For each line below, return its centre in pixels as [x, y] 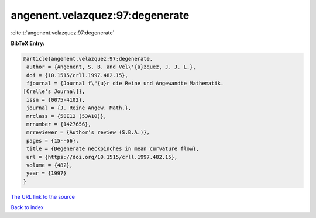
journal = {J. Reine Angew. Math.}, [79, 108]
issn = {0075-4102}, [56, 100]
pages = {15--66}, [53, 141]
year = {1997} [47, 173]
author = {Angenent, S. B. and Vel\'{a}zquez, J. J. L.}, [111, 67]
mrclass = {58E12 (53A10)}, [67, 116]
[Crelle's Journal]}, [54, 91]
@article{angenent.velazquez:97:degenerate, [88, 59]
